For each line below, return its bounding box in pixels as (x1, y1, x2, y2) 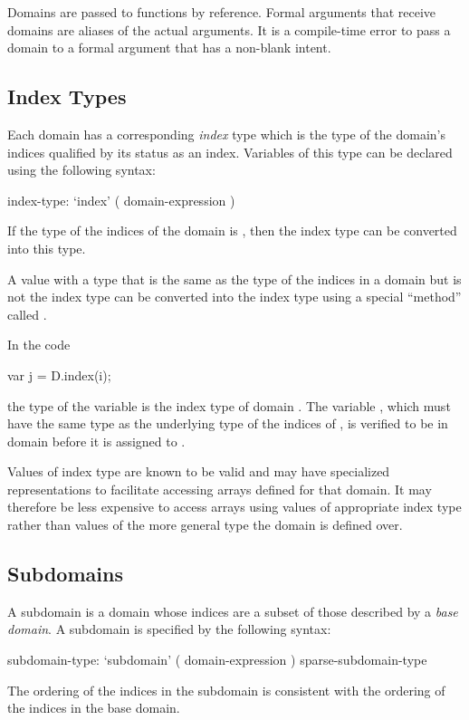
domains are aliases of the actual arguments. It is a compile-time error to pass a (7, 20, 451, 39)
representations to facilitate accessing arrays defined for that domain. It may (7, 479, 432, 498)
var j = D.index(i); (7, 365, 111, 384)
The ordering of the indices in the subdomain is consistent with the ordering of (7, 680, 445, 699)
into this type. (7, 238, 86, 257)
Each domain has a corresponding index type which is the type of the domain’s (7, 124, 445, 143)
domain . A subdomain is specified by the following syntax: (7, 619, 331, 638)
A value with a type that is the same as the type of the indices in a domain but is (7, 269, 462, 288)
